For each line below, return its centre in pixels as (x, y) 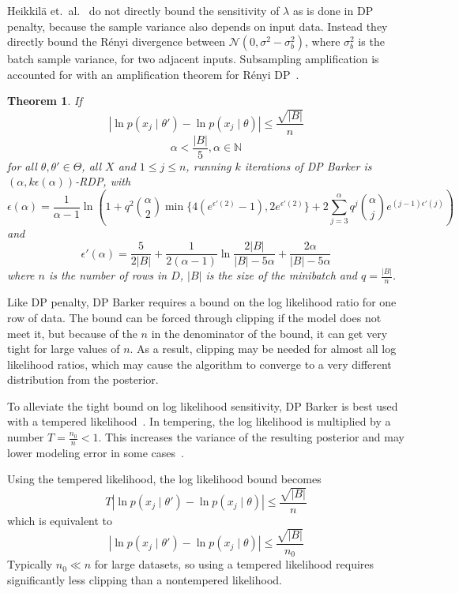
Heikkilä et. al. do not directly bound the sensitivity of (143, 10)
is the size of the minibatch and (281, 275)
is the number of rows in (108, 275)
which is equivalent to (60, 520)
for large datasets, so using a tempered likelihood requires (234, 564)
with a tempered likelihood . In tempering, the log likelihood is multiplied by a (199, 421)
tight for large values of (64, 349)
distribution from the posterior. (83, 379)
